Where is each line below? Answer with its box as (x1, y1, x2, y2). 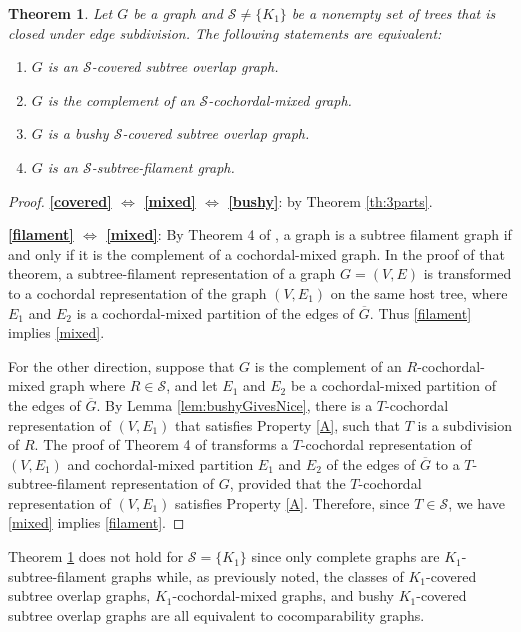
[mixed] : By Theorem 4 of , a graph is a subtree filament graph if (106, 224, 512, 245)
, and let (166, 375, 218, 396)
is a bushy (47, 123, 109, 144)
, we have (448, 492, 505, 513)
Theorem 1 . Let (8, 3, 113, 23)
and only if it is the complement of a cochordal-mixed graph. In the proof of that (8, 243, 505, 264)
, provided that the (229, 473, 346, 494)
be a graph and (133, 3, 223, 23)
